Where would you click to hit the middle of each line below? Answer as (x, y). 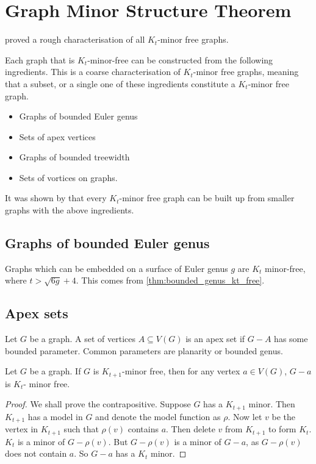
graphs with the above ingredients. (70, 210)
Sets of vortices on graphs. (68, 177)
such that (81, 429)
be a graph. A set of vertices (83, 339)
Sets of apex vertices (57, 136)
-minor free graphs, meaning (246, 72)
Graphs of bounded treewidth (74, 157)
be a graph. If (55, 371)
